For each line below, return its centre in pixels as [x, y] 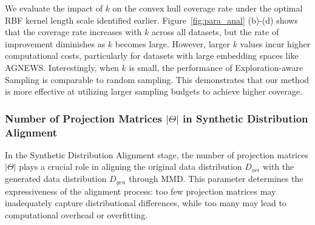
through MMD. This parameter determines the [216, 179]
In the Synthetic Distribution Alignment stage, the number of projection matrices [157, 154]
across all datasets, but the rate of [215, 32]
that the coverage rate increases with [73, 32]
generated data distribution [56, 179]
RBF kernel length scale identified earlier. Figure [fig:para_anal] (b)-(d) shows [151, 20]
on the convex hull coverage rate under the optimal [208, 8]
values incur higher [275, 43]
